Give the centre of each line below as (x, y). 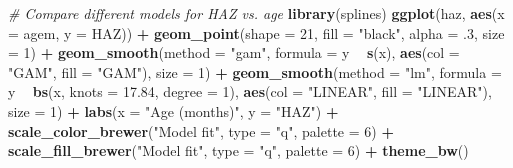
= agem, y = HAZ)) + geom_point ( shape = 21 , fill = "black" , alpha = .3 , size (256, 32)
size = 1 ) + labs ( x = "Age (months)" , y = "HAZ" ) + (173, 110)
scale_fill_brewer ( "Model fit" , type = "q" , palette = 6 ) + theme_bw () (238, 150)
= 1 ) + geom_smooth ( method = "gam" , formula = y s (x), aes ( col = (234, 52)
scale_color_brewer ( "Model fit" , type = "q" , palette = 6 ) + (201, 130)
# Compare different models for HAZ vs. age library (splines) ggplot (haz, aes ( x (256, 13)
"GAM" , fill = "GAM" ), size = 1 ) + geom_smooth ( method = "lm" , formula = (255, 71)
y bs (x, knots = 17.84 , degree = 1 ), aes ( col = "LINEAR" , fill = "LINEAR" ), (250, 91)
